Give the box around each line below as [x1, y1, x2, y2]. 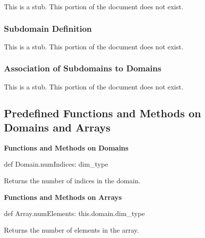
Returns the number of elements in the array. [4, 224, 139, 235]
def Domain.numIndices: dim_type [4, 159, 108, 169]
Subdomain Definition [4, 22, 92, 34]
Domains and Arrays [4, 120, 111, 134]
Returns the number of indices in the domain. [4, 175, 141, 185]
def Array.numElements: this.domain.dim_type [4, 208, 145, 218]
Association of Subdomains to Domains [4, 62, 162, 74]
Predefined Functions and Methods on [4, 105, 201, 120]
